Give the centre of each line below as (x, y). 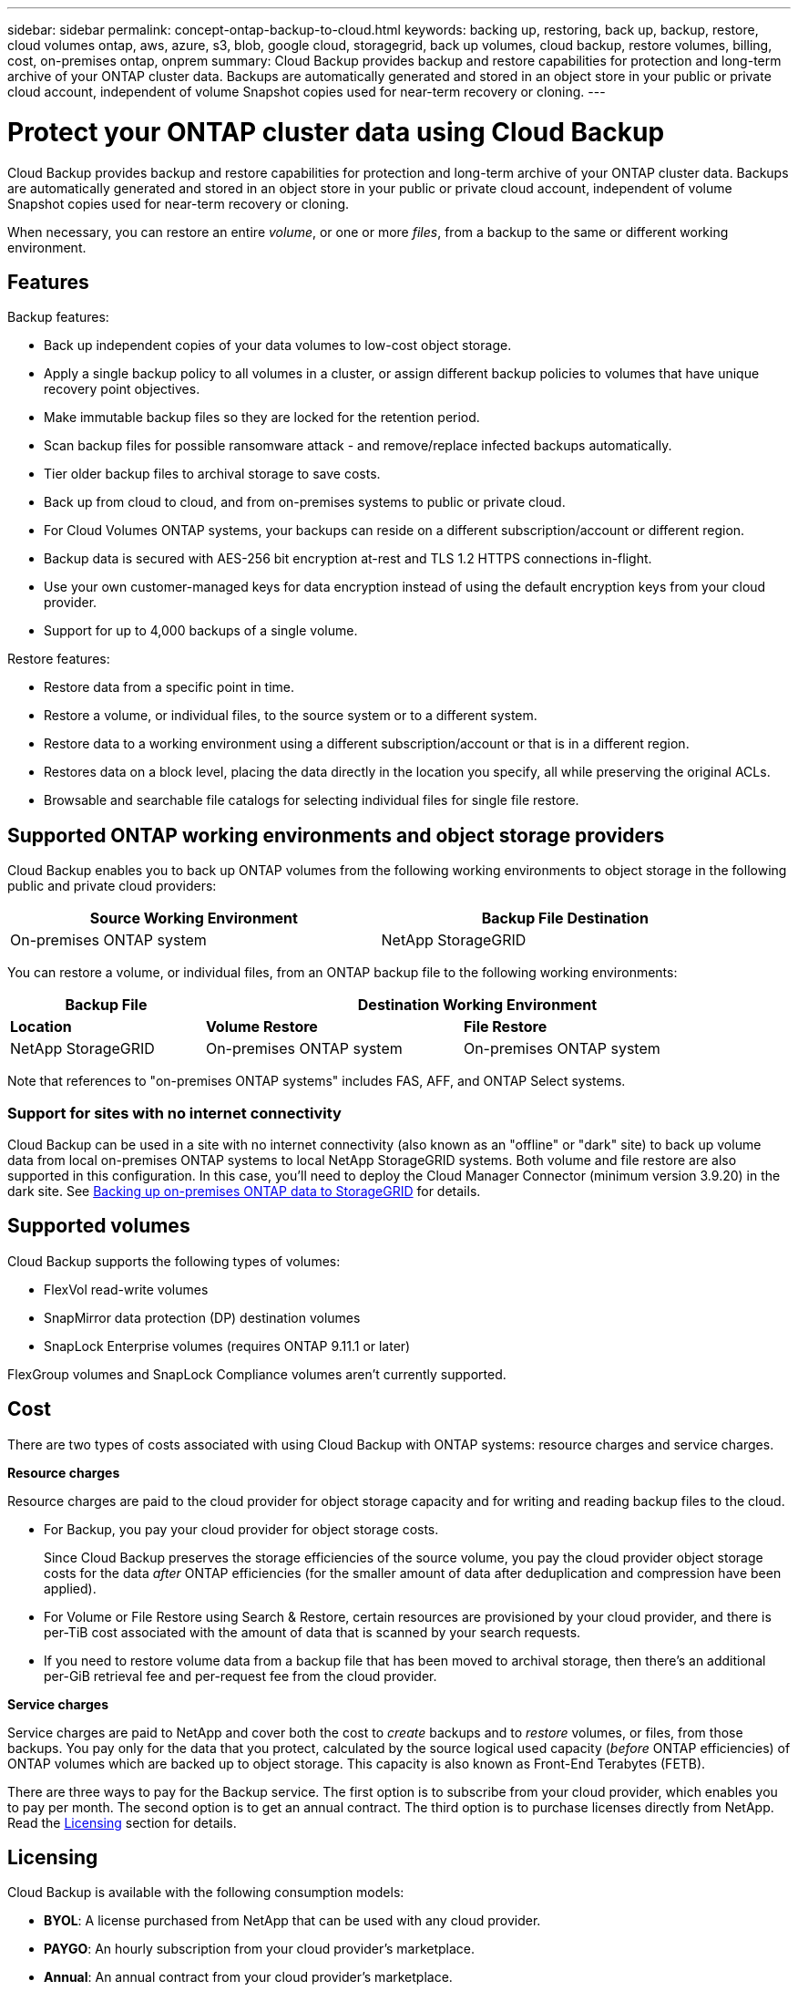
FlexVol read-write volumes (126, 1289)
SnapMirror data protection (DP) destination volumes (202, 1317)
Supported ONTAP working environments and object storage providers (336, 835)
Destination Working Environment (477, 1005)
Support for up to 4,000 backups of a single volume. (201, 631)
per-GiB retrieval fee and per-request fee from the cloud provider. (240, 1676)
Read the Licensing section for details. (122, 1822)
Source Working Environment (194, 918)
